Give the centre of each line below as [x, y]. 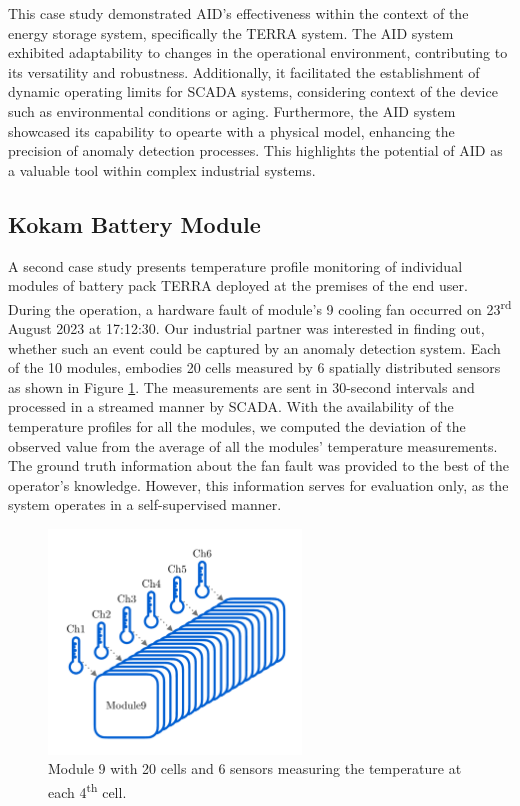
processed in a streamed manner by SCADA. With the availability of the [231, 406]
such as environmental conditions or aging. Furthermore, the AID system [232, 110]
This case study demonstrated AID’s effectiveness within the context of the [238, 13]
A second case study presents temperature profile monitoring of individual [235, 265]
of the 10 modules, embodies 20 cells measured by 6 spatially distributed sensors [254, 367]
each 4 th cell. [87, 790]
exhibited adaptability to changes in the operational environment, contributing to [258, 52]
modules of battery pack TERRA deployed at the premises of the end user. [238, 285]
